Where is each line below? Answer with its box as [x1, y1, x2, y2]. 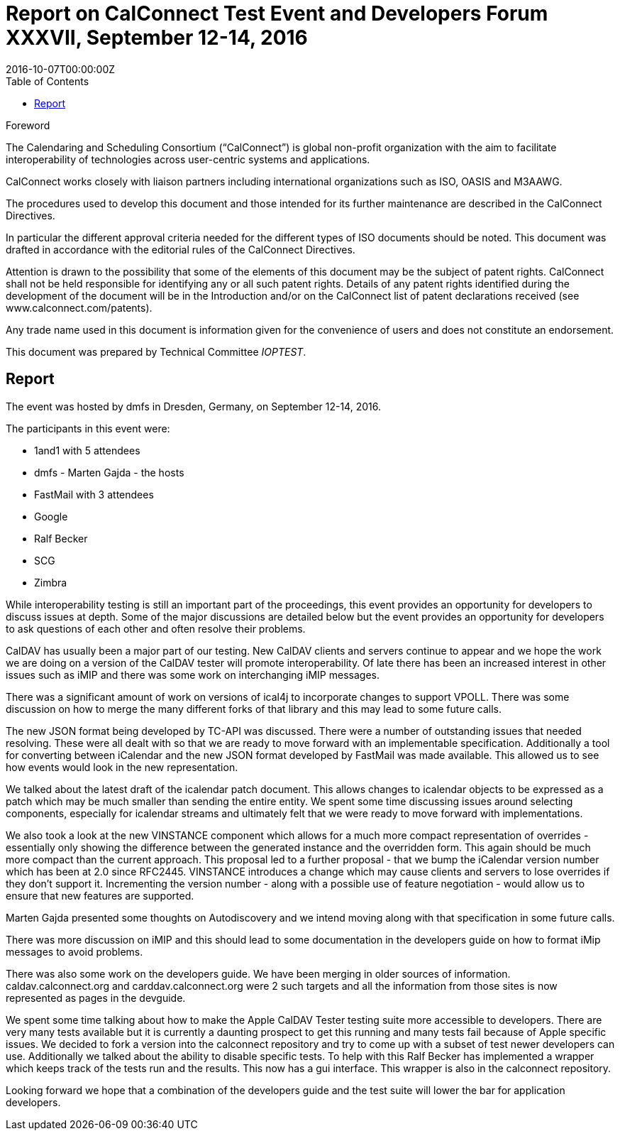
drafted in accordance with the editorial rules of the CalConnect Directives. [6, 243, 355, 256]
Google [34, 510, 68, 523]
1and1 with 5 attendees [34, 444, 140, 457]
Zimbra [34, 576, 67, 589]
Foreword [6, 119, 50, 131]
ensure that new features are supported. [6, 889, 194, 902]
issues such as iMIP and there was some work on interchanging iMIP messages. [6, 668, 380, 681]
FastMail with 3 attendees [34, 488, 154, 501]
